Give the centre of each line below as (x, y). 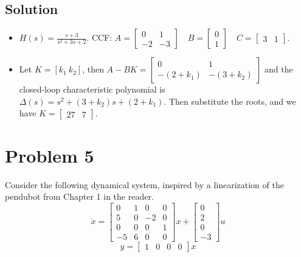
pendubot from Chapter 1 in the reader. (79, 196)
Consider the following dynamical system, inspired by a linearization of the (144, 184)
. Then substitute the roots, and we (230, 101)
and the (279, 69)
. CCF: (99, 37)
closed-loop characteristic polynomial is (92, 89)
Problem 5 (50, 155)
